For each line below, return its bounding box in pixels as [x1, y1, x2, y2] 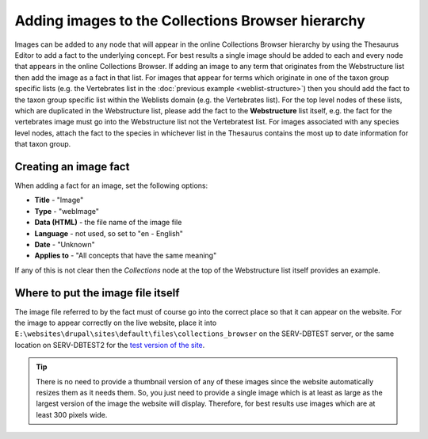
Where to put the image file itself [14, 286, 180, 300]
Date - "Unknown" [34, 239, 95, 249]
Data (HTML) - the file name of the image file [34, 218, 182, 227]
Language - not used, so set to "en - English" [34, 228, 184, 238]
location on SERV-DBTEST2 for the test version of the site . [14, 340, 205, 349]
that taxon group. [14, 139, 71, 149]
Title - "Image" [34, 195, 84, 205]
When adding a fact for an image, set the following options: [14, 181, 208, 190]
